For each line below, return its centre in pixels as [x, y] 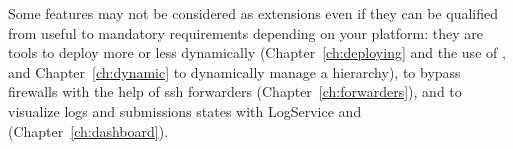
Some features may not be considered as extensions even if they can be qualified [253, 13]
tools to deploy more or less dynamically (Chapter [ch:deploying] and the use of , [257, 52]
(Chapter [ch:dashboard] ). [88, 130]
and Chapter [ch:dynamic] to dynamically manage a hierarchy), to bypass [234, 71]
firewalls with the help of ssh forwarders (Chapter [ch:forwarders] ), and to [235, 91]
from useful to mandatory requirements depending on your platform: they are [245, 32]
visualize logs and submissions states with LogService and [185, 110]
